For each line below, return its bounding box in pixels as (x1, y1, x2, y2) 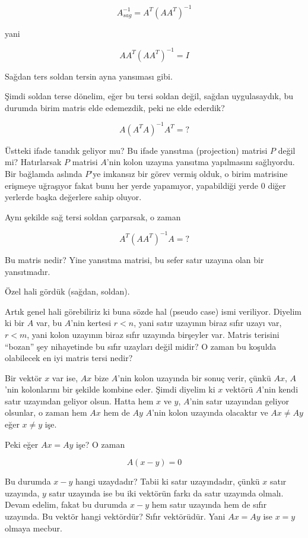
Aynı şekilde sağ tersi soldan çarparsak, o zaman (5, 210, 181, 223)
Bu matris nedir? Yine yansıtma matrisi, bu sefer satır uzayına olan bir (5, 253, 264, 265)
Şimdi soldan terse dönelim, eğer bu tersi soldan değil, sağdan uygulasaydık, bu (5, 90, 293, 102)
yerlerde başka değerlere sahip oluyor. (5, 191, 142, 203)
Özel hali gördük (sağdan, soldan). (5, 285, 130, 298)
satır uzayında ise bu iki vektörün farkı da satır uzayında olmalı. (49, 486, 284, 499)
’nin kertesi (71, 317, 112, 329)
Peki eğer (5, 438, 39, 450)
